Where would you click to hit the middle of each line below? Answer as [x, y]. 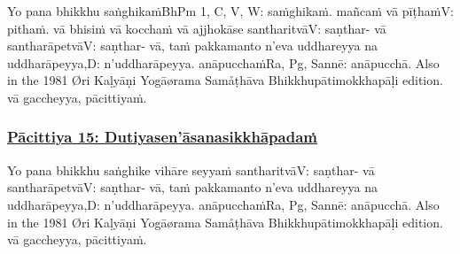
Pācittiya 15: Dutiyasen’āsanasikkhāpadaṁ [162, 137]
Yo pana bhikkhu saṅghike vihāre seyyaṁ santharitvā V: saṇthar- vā [191, 169]
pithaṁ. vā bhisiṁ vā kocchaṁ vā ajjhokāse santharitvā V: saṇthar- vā [197, 28]
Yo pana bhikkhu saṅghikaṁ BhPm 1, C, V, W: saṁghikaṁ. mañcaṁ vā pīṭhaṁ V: [230, 11]
